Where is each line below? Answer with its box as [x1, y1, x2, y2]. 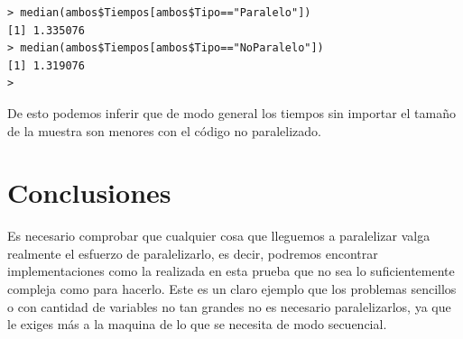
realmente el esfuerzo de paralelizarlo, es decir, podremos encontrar [7, 243, 378, 262]
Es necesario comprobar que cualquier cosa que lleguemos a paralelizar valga [7, 226, 431, 245]
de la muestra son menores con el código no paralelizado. [7, 121, 321, 140]
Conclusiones [7, 174, 171, 211]
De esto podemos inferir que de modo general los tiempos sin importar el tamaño [7, 103, 456, 122]
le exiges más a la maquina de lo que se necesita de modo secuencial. [7, 315, 387, 334]
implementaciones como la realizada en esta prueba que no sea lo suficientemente [7, 261, 455, 280]
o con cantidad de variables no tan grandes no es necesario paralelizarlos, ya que [7, 297, 451, 316]
